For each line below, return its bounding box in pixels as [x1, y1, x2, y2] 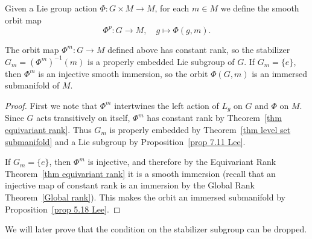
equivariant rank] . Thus [5, 123, 92, 136]
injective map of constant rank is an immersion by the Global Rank [5, 179, 255, 191]
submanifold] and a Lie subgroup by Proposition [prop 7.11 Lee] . [5, 135, 246, 147]
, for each [154, 2, 189, 14]
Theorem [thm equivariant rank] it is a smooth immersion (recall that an [5, 167, 276, 179]
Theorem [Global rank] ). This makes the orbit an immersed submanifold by [5, 190, 285, 203]
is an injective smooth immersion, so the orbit [38, 67, 208, 79]
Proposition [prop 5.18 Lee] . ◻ [5, 202, 121, 215]
